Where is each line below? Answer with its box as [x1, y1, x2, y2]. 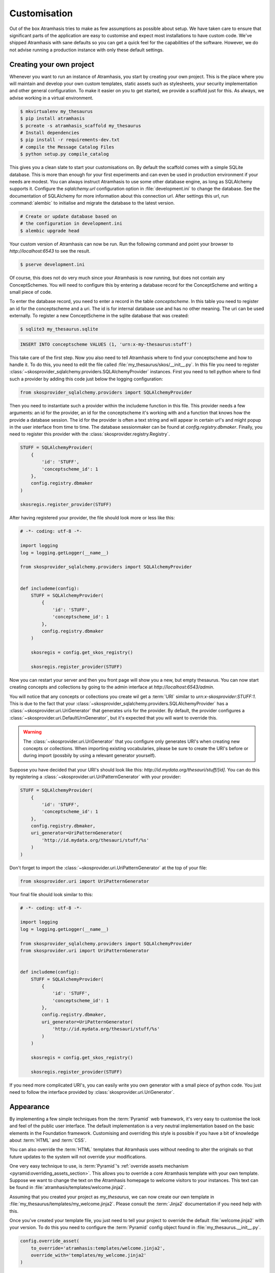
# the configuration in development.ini [20, 220, 122, 227]
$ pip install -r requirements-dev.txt [20, 137, 120, 143]
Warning [23, 729, 42, 735]
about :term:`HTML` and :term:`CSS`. [9, 1137, 87, 1143]
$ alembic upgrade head [20, 228, 80, 234]
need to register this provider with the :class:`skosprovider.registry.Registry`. [9, 431, 170, 437]
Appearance [9, 1102, 50, 1111]
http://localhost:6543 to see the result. [9, 248, 91, 254]
